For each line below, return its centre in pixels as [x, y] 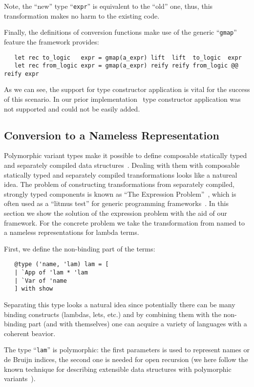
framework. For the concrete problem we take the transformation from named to [124, 222]
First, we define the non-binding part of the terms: [80, 248]
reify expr [21, 74]
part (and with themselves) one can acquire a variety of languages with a [138, 324]
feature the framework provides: [52, 41]
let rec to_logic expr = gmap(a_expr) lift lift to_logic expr [128, 57]
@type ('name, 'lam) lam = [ [62, 264]
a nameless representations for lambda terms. [72, 232]
